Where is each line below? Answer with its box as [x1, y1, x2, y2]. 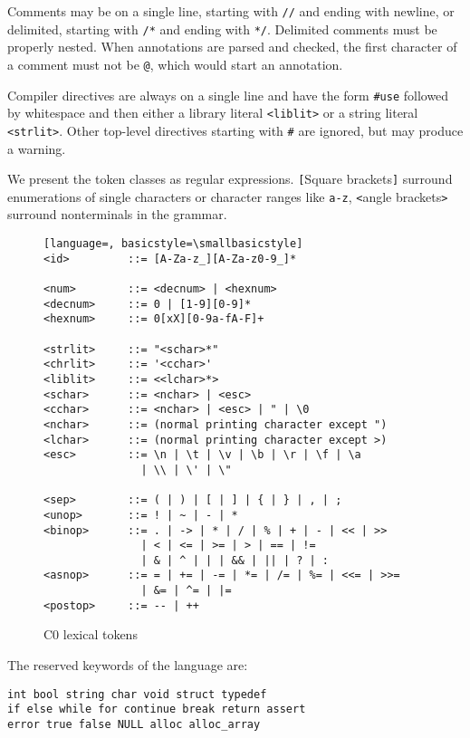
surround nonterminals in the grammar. [7, 205, 227, 224]
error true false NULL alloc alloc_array [7, 717, 261, 731]
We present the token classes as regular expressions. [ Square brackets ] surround [7, 169, 453, 188]
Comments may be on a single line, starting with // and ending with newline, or [7, 2, 455, 20]
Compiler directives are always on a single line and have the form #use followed [7, 85, 449, 104]
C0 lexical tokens [43, 625, 138, 644]
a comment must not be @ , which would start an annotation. [7, 54, 343, 73]
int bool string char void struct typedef [7, 687, 267, 701]
